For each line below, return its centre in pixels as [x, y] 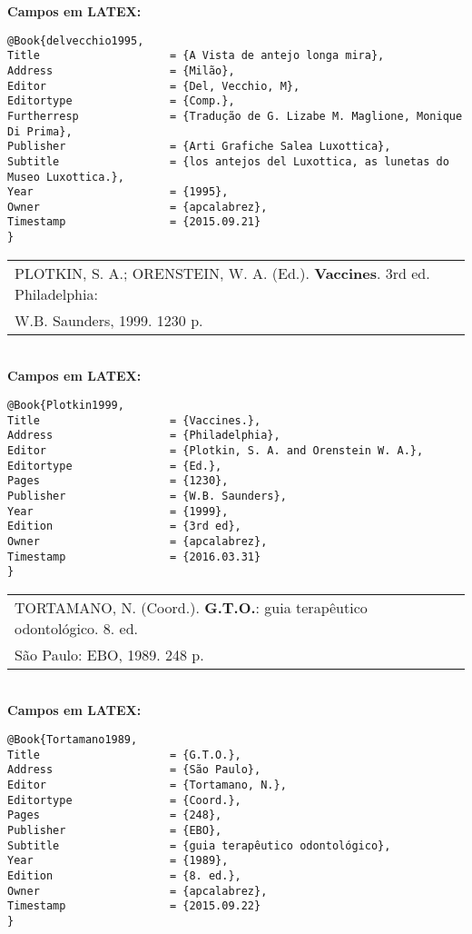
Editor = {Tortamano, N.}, [147, 785]
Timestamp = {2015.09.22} [134, 906]
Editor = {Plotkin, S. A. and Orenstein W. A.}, [216, 450]
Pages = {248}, [115, 815]
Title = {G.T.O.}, [124, 755]
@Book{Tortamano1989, [73, 740]
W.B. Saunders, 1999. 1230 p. [109, 320]
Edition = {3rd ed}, [124, 527]
